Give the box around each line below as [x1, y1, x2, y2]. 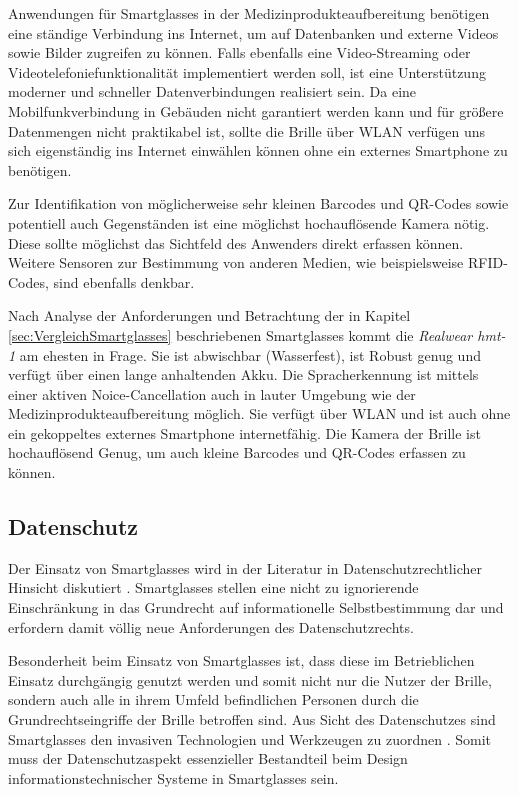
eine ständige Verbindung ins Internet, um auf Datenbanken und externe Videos [8, 22, 499, 43]
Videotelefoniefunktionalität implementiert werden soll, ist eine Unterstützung [8, 61, 486, 82]
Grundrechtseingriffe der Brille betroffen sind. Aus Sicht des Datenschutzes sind [8, 709, 496, 730]
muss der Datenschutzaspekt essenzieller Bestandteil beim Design [8, 748, 408, 769]
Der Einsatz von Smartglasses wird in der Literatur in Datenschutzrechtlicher [8, 557, 482, 578]
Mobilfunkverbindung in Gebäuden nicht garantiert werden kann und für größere [8, 100, 504, 121]
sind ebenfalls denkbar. [53, 271, 195, 292]
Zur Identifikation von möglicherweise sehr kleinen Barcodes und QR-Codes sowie [8, 193, 509, 214]
